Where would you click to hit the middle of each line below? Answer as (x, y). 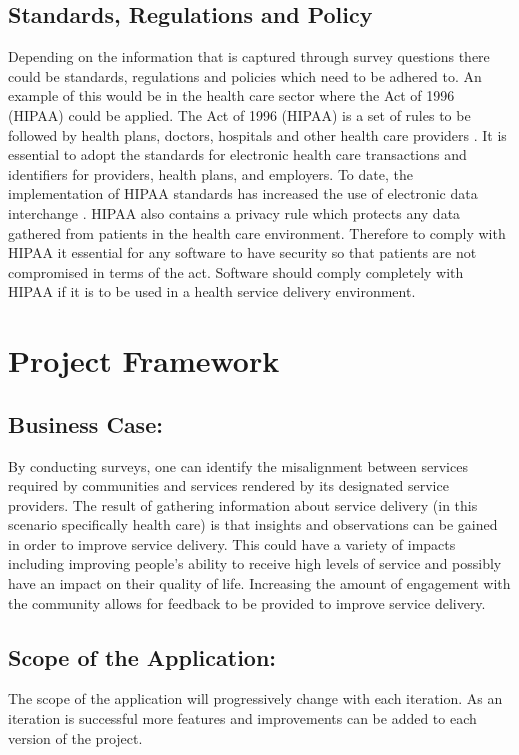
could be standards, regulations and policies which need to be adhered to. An (245, 75)
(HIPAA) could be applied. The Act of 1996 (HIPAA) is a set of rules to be (239, 114)
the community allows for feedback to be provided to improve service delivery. (247, 602)
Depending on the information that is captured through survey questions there (249, 56)
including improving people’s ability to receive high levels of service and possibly (255, 563)
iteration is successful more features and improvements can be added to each (242, 718)
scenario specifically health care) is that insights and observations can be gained (253, 524)
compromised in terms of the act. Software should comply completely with (236, 271)
